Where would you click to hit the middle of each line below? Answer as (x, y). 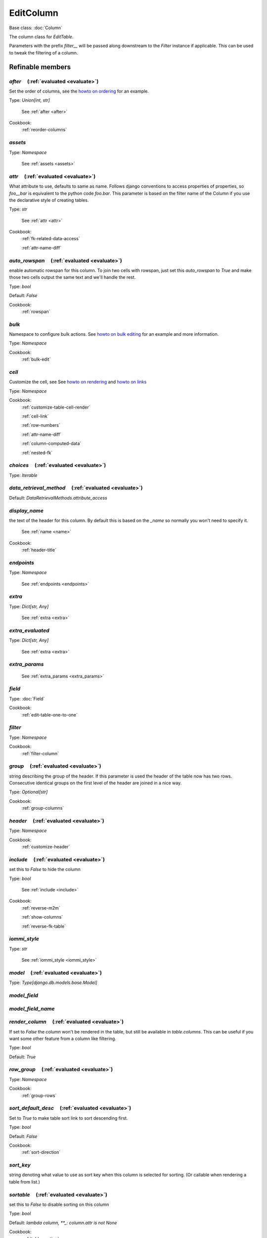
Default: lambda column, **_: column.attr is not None (63, 1223)
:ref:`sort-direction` (41, 1152)
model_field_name (32, 1009)
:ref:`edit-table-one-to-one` (49, 715)
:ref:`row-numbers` (41, 425)
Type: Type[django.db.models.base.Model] (53, 982)
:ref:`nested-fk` (37, 453)
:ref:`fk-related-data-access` (51, 239)
